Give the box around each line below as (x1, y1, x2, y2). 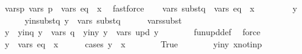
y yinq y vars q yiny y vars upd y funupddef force (4, 25, 261, 38)
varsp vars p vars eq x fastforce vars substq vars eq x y (4, 2, 297, 14)
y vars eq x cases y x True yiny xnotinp (4, 37, 262, 50)
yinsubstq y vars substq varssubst (24, 13, 182, 26)
